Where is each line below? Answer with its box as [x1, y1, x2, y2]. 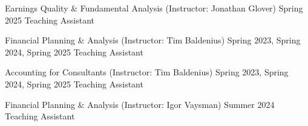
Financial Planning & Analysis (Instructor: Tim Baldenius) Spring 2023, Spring [5, 34, 301, 46]
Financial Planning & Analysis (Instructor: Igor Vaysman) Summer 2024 [5, 98, 275, 110]
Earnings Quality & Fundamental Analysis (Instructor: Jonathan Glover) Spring [5, 2, 303, 14]
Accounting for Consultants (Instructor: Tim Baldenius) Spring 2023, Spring [5, 66, 289, 78]
